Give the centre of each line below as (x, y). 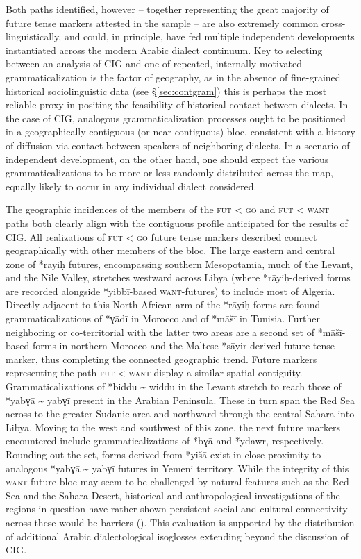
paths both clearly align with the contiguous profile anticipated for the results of (177, 223)
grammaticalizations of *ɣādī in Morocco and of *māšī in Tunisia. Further (163, 318)
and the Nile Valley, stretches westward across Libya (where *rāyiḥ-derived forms (178, 277)
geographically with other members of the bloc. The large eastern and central (170, 250)
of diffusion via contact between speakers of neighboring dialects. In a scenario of (178, 145)
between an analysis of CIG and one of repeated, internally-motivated (154, 64)
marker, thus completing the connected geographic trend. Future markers (161, 359)
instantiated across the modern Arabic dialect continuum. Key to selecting (164, 50)
